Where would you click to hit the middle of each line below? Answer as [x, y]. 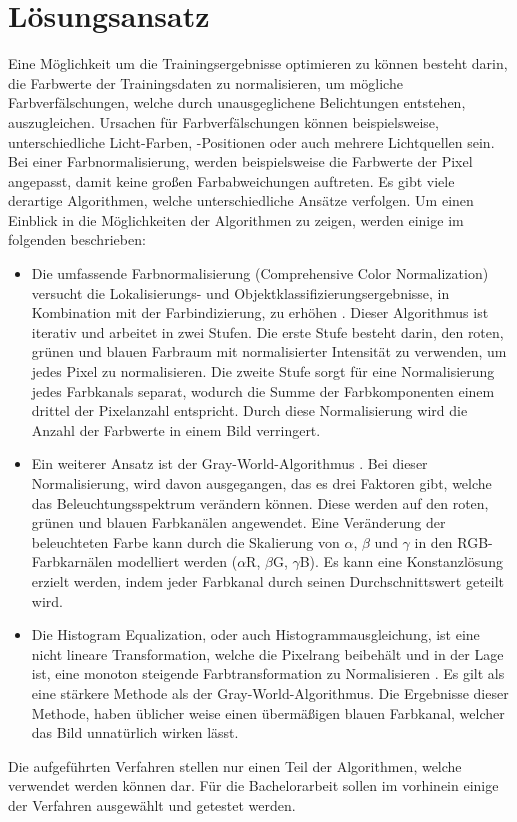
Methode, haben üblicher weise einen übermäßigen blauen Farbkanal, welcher [268, 712]
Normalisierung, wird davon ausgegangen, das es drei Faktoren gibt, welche [261, 483]
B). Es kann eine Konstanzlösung [401, 561]
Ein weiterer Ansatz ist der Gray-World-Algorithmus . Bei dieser [229, 463]
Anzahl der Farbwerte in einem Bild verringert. [176, 429]
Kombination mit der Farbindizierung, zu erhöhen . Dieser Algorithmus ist [260, 312]
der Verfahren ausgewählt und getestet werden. [152, 804]
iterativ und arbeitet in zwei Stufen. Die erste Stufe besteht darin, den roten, [267, 331]
